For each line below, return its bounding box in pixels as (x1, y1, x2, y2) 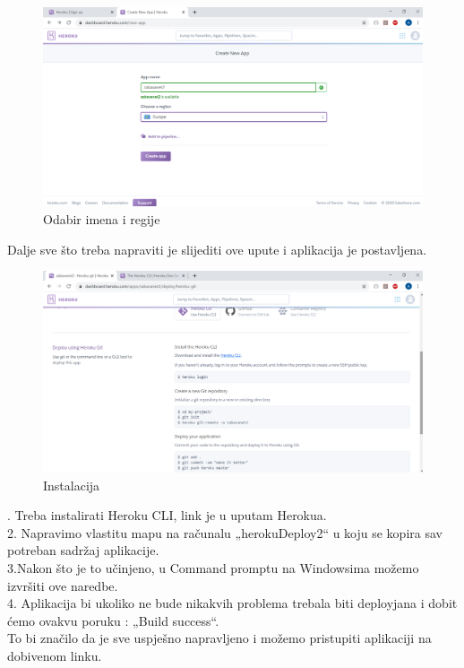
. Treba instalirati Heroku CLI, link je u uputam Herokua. (7, 506, 327, 525)
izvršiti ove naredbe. (7, 576, 118, 594)
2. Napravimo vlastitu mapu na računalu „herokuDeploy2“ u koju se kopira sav (7, 523, 443, 542)
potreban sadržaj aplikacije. (7, 541, 159, 560)
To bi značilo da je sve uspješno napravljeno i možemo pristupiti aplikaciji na (7, 629, 432, 647)
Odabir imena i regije (43, 209, 160, 228)
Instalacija (43, 475, 100, 494)
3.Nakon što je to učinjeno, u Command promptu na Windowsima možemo (7, 558, 419, 577)
